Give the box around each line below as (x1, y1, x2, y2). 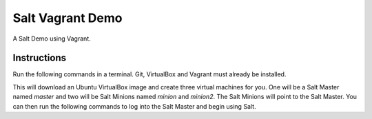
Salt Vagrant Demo (12, 10, 123, 25)
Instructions (12, 52, 67, 64)
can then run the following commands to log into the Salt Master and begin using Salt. (12, 102, 256, 110)
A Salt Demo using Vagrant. (12, 34, 91, 43)
